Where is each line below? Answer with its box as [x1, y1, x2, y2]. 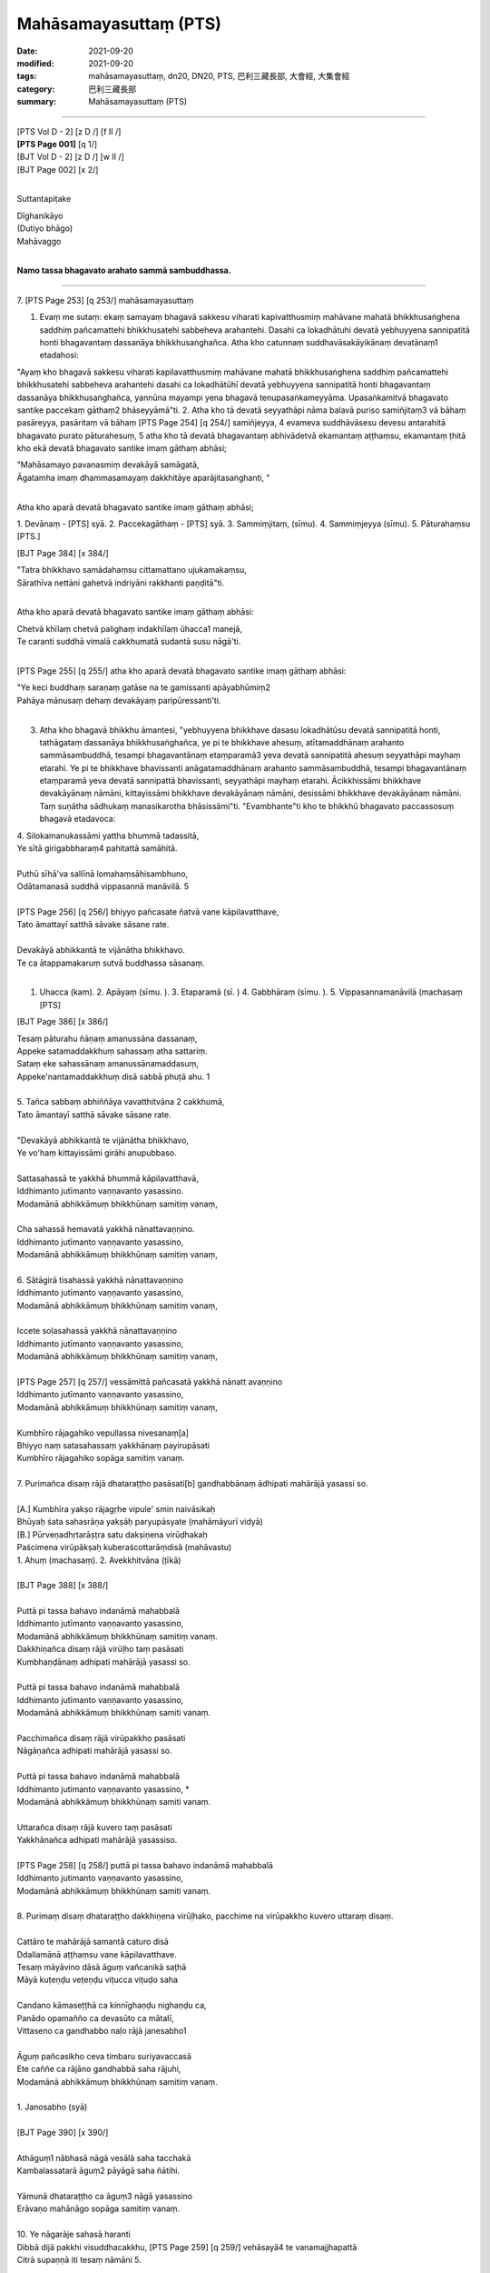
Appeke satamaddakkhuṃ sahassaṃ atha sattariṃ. [16, 1046, 208, 1056]
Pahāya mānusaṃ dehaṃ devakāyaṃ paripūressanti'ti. [16, 695, 221, 706]
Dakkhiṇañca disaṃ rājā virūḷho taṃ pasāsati [16, 1644, 184, 1655]
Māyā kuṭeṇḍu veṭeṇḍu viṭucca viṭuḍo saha [16, 1974, 179, 1986]
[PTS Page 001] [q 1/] [16, 138, 98, 149]
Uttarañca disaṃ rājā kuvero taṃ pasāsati [16, 1821, 172, 1832]
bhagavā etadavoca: [39, 814, 116, 825]
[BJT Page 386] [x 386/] [16, 1016, 109, 1027]
